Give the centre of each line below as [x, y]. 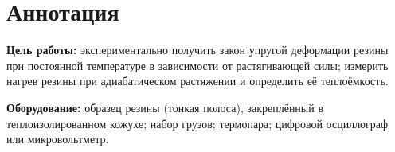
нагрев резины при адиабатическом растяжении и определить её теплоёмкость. [197, 81]
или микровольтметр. [58, 139]
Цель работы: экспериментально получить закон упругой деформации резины [197, 50]
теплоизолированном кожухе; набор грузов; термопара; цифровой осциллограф [197, 123]
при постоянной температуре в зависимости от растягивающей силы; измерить [197, 65]
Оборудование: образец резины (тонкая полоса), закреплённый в [165, 107]
